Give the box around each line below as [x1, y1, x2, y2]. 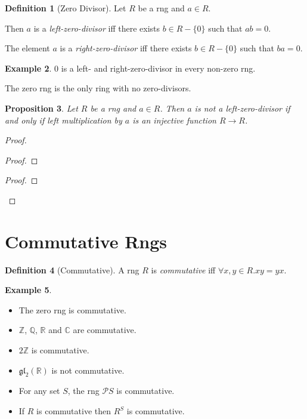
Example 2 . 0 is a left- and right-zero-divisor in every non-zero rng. [5, 61, 256, 74]
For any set [18, 384, 60, 397]
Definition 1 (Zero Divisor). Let [5, 2, 126, 14]
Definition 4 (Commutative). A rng [5, 263, 139, 276]
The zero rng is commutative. [18, 303, 126, 316]
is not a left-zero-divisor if [194, 101, 290, 114]
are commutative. [73, 324, 137, 336]
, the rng [67, 384, 100, 397]
